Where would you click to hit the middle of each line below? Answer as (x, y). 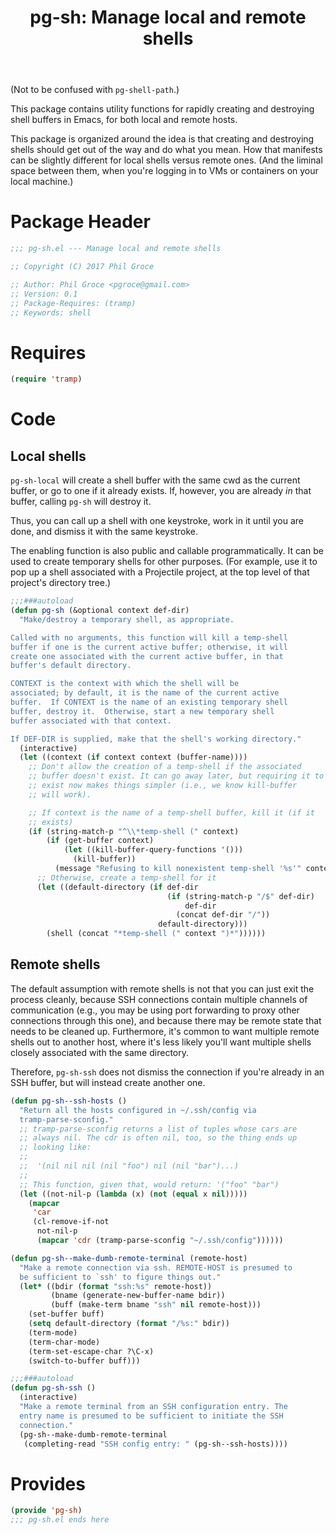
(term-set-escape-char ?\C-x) (91, 1351)
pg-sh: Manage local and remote (168, 17)
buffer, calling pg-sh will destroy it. (81, 502)
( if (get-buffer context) (100, 841)
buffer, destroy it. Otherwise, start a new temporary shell (142, 711)
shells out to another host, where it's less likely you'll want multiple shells (161, 1042)
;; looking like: (55, 1147)
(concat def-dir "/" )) (223, 915)
